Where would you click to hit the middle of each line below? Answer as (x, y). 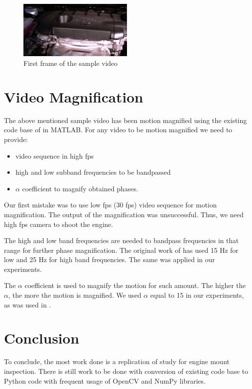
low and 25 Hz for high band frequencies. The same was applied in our (110, 259)
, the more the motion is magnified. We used (75, 295)
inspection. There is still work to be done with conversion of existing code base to (126, 371)
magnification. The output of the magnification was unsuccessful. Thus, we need (124, 214)
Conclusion (42, 338)
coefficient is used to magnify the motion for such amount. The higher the (135, 285)
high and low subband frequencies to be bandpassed (93, 172)
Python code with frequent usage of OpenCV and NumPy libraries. (105, 380)
